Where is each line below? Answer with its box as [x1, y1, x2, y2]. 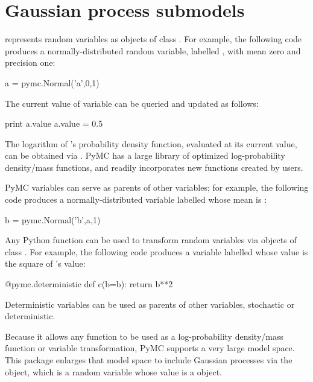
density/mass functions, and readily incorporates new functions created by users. [5, 161, 303, 173]
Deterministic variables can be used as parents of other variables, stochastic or [5, 298, 295, 310]
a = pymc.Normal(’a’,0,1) [5, 76, 100, 89]
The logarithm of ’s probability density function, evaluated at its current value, [5, 137, 297, 150]
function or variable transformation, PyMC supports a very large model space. [5, 342, 295, 354]
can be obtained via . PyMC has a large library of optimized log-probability [5, 149, 285, 162]
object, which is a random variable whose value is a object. [5, 365, 223, 378]
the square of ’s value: [5, 257, 86, 270]
